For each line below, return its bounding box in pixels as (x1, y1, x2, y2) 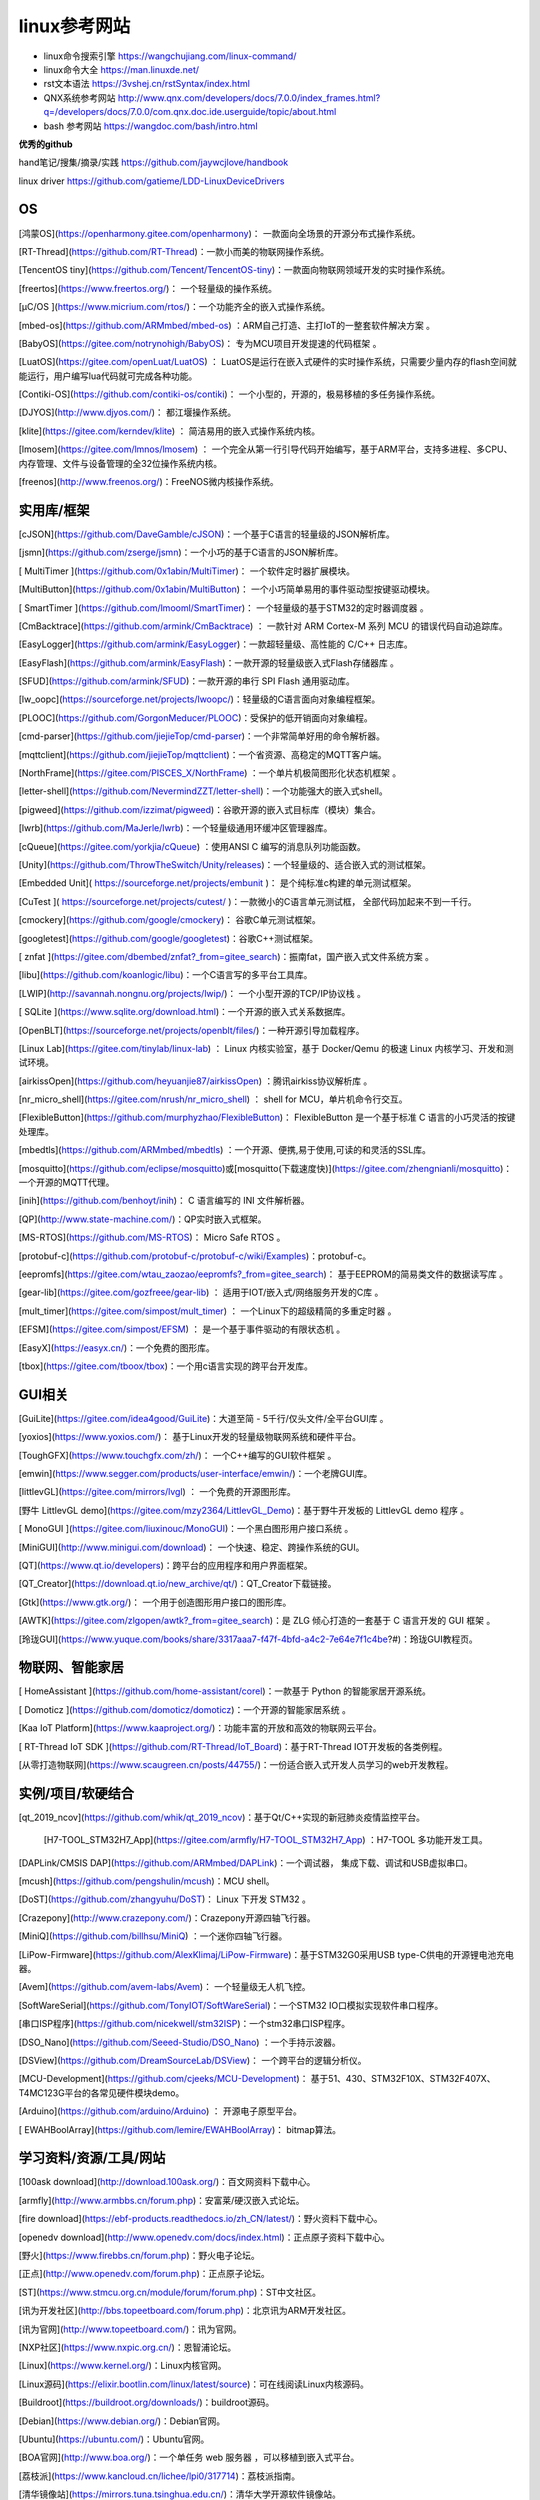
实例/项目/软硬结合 (18, 1785, 135, 1802)
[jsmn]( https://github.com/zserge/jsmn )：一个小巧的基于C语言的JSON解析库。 (18, 546, 344, 559)
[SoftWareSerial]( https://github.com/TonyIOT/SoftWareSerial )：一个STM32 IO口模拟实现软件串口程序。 (18, 1999, 444, 2011)
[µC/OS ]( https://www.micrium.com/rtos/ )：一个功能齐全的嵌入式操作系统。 (18, 301, 330, 313)
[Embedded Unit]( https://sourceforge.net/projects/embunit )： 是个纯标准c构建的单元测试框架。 (18, 877, 417, 889)
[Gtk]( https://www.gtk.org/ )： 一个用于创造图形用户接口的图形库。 (18, 1596, 292, 1608)
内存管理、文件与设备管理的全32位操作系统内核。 (18, 457, 223, 469)
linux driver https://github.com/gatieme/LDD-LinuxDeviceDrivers (18, 175, 285, 187)
